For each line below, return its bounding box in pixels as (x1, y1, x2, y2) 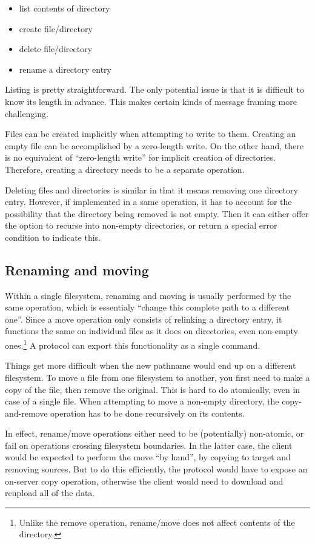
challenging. (5, 107, 48, 119)
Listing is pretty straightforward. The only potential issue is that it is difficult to (5, 83, 305, 96)
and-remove (5, 406, 48, 419)
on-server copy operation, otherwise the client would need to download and (5, 474, 283, 487)
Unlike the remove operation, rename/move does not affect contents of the (19, 515, 295, 528)
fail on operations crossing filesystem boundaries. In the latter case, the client (5, 438, 293, 451)
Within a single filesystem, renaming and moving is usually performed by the (5, 289, 291, 301)
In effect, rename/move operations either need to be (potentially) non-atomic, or (5, 427, 304, 440)
